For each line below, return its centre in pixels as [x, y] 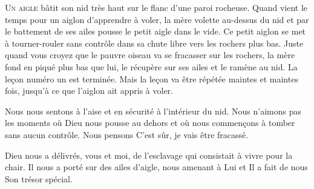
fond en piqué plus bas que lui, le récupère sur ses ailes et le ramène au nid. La [151, 66]
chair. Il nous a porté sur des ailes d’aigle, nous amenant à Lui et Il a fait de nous [156, 167]
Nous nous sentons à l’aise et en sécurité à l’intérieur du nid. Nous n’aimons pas [153, 111]
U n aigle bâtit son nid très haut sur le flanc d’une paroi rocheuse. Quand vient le [156, 7]
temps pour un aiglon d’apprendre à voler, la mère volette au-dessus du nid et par [157, 19]
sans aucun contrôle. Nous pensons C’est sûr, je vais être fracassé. [127, 134]
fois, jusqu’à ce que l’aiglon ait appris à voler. [89, 91]
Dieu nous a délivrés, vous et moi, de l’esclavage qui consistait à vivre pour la [149, 155]
